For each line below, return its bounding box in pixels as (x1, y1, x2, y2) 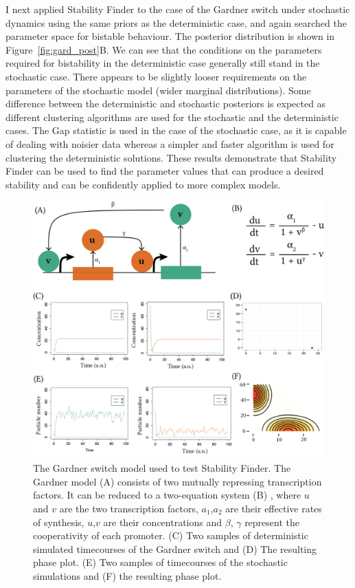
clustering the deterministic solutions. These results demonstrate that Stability (5, 150, 337, 164)
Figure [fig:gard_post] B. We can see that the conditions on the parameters (5, 42, 322, 56)
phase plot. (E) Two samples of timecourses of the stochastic (33, 555, 288, 569)
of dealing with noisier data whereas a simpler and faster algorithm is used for (5, 136, 334, 151)
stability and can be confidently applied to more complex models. (5, 177, 281, 191)
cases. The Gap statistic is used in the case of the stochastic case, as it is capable (5, 123, 347, 138)
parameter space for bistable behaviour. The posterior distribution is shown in (5, 29, 335, 43)
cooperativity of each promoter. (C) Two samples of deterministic (33, 528, 308, 543)
